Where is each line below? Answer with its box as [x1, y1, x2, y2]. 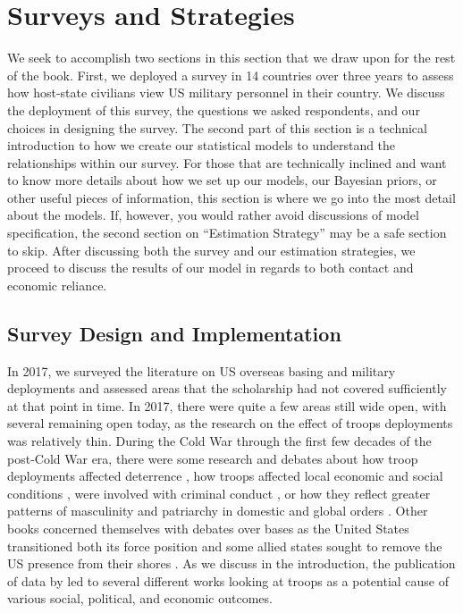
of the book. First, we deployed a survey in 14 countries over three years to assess [7, 65, 454, 84]
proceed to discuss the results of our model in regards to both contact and [7, 258, 414, 277]
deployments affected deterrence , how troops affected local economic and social [7, 466, 443, 485]
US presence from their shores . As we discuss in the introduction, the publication [7, 554, 456, 573]
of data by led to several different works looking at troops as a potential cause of [7, 571, 450, 590]
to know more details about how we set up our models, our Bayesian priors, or [7, 171, 437, 189]
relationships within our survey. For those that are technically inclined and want [7, 153, 447, 172]
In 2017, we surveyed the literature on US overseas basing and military [7, 361, 396, 380]
